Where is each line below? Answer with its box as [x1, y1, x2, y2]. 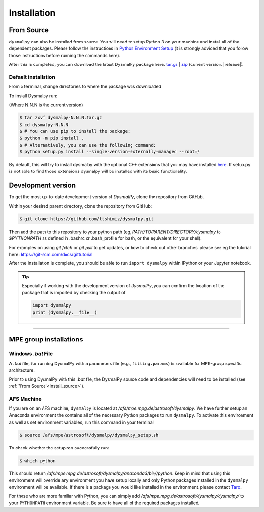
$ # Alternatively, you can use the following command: [19, 142, 156, 148]
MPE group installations [9, 335, 83, 344]
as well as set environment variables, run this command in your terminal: [9, 419, 155, 425]
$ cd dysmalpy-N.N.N [19, 122, 68, 127]
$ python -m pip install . [19, 135, 84, 141]
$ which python [19, 458, 56, 464]
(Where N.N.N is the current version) [9, 102, 83, 107]
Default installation [9, 74, 56, 80]
